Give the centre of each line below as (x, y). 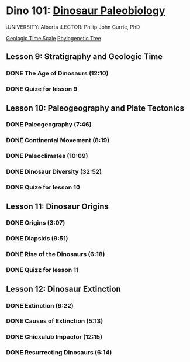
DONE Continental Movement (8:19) (58, 140)
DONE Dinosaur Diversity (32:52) (54, 172)
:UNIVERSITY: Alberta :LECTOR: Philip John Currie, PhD (73, 27)
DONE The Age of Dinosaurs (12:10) (57, 73)
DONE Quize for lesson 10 (43, 187)
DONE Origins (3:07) (36, 223)
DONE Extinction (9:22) (40, 305)
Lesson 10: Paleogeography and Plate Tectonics (95, 108)
